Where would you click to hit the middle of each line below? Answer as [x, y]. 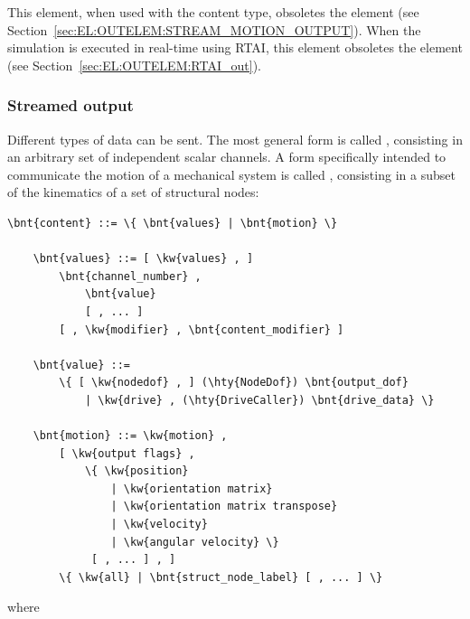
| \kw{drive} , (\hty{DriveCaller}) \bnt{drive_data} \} [259, 400]
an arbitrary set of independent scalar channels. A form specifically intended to [227, 157]
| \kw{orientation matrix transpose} [224, 506]
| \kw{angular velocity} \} [195, 542]
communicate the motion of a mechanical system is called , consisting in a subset [231, 174]
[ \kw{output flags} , [127, 453]
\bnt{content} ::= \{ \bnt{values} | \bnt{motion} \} [173, 223]
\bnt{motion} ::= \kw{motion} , [130, 436]
